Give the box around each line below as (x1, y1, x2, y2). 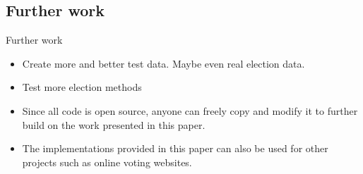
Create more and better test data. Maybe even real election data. (22, 56, 305, 70)
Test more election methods (22, 80, 142, 94)
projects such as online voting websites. (22, 154, 192, 169)
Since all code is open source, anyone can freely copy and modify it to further (22, 103, 358, 118)
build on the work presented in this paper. (22, 117, 206, 132)
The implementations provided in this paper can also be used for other (22, 141, 328, 156)
